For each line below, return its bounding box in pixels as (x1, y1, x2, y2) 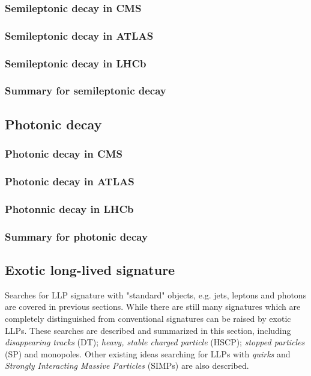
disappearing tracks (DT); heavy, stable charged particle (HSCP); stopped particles (5, 336, 305, 348)
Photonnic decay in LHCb (5, 201, 134, 216)
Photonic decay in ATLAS (5, 173, 134, 188)
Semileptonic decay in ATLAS (5, 28, 154, 43)
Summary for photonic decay (5, 229, 148, 244)
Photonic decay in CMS (5, 146, 122, 161)
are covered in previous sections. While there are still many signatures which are (5, 300, 301, 313)
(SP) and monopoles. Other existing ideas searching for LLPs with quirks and (5, 347, 291, 360)
